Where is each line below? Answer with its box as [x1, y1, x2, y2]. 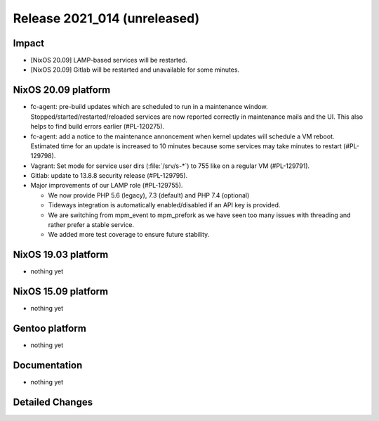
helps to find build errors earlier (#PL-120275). [30, 122, 165, 131]
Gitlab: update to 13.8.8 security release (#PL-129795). [30, 171, 188, 180]
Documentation [13, 359, 83, 371]
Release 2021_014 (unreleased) [13, 11, 200, 26]
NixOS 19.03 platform [13, 249, 109, 261]
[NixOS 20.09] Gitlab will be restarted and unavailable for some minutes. [30, 65, 240, 74]
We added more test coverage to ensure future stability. [48, 231, 210, 239]
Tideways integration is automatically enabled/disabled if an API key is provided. [48, 201, 281, 209]
